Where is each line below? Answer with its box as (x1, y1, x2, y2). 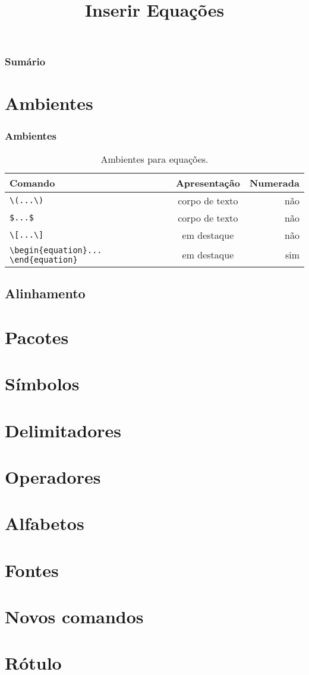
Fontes (5, 557, 59, 582)
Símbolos (5, 371, 80, 396)
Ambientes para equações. (100, 152, 209, 166)
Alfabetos (5, 511, 84, 535)
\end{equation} (10, 254, 78, 264)
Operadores (5, 464, 101, 488)
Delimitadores (5, 418, 121, 442)
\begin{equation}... (10, 245, 102, 255)
